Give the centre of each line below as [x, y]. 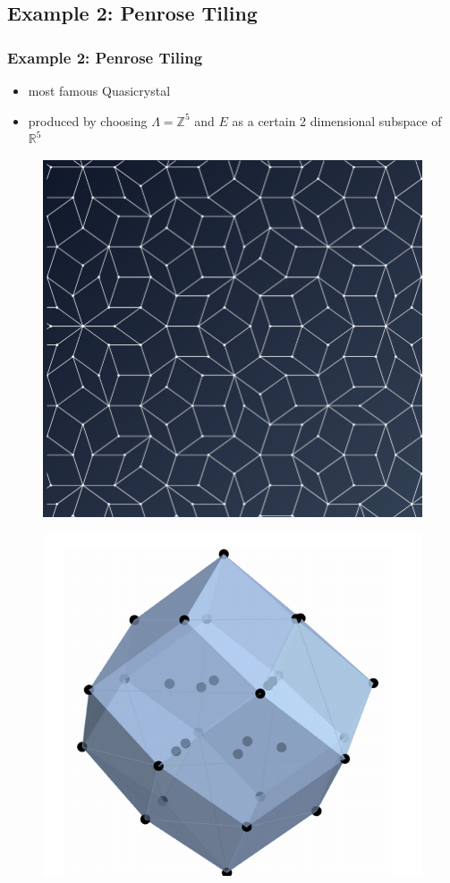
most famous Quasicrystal [99, 90]
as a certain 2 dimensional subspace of [337, 120]
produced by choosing [88, 120]
